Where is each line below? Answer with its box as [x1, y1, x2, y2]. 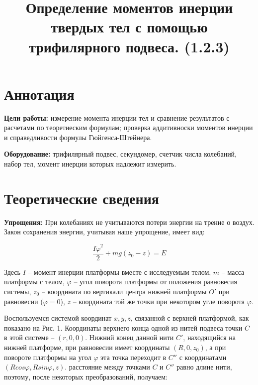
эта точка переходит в [100, 352, 167, 362]
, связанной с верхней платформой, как [130, 313, 249, 323]
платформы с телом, [4, 276, 65, 287]
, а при [205, 342, 226, 352]
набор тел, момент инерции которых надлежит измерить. [4, 159, 176, 169]
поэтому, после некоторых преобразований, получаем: [4, 371, 168, 382]
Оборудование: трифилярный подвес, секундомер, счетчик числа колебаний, [4, 149, 237, 159]
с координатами [179, 352, 227, 362]
